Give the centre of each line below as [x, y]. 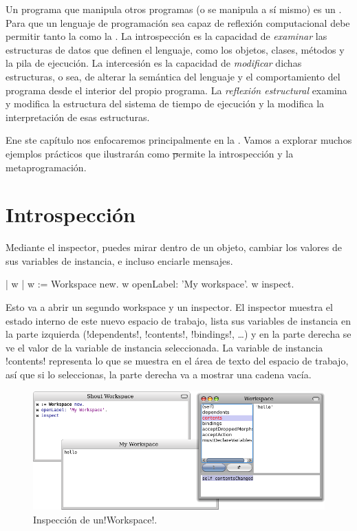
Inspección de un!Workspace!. [95, 520]
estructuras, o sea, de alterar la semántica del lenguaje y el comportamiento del [173, 76]
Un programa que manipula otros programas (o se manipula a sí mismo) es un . [174, 9]
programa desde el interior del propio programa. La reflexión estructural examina [176, 90]
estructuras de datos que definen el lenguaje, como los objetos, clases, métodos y [175, 49]
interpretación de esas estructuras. [78, 117]
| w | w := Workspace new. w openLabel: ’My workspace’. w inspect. [150, 284]
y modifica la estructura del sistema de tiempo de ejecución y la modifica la [165, 104]
